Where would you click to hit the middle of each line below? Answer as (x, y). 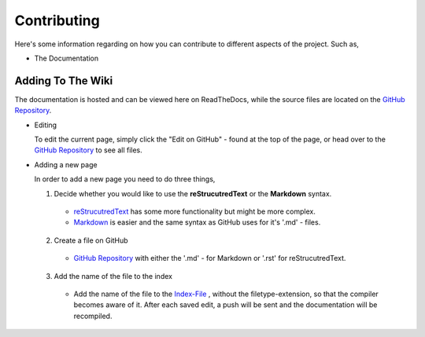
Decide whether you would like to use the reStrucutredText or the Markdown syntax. (193, 193)
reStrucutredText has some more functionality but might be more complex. (195, 211)
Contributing (57, 20)
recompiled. (93, 316)
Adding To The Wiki (64, 81)
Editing (46, 125)
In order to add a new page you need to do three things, (125, 179)
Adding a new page (66, 164)
